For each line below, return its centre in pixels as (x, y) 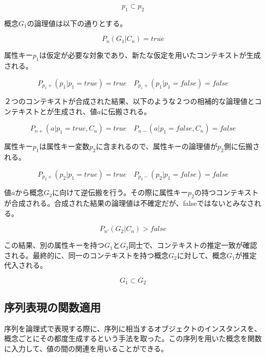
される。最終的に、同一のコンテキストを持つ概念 (86, 255)
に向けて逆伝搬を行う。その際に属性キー (120, 192)
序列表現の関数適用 (52, 307)
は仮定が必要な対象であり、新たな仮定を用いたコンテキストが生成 (150, 55)
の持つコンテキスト (227, 192)
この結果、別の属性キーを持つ (54, 245)
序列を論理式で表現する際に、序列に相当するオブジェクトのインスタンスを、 (133, 328)
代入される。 (26, 265)
